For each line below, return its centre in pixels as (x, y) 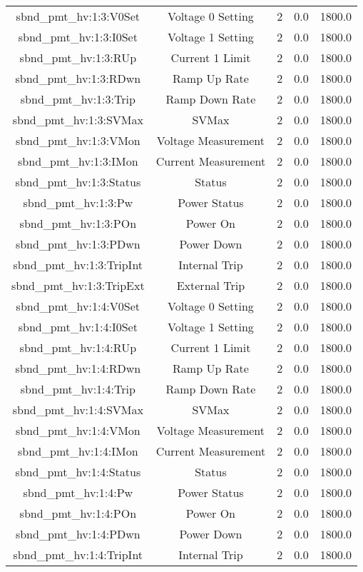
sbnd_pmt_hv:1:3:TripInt (78, 265)
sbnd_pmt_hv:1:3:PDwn (78, 244)
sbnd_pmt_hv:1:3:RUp (78, 57)
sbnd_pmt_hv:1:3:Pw (78, 202)
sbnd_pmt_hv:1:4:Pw (78, 492)
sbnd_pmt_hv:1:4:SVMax (78, 410)
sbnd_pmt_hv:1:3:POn (78, 223)
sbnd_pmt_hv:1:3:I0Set (78, 37)
